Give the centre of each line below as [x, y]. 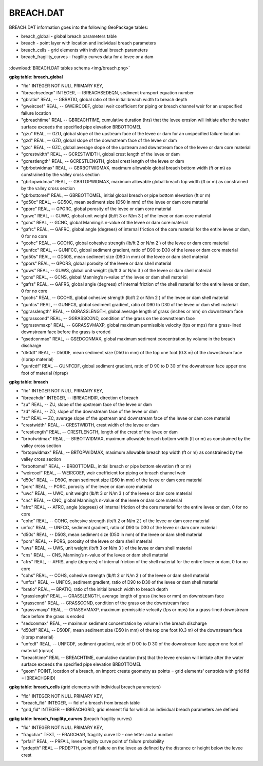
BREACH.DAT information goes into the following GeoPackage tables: [79, 27]
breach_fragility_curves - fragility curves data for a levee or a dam [87, 57]
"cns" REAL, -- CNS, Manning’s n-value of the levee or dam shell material [95, 555]
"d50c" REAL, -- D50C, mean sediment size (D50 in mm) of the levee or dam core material [112, 480]
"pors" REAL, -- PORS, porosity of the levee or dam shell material [87, 541]
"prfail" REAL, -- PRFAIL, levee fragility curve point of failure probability [93, 741]
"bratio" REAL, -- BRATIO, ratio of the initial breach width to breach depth [94, 589]
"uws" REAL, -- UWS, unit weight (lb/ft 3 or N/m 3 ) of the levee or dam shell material [106, 548]
